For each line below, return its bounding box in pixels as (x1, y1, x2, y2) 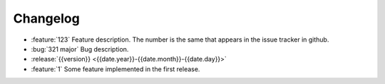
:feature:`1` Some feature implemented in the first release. (31, 64, 200, 73)
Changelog (13, 11, 80, 26)
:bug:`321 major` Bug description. (31, 44, 129, 53)
